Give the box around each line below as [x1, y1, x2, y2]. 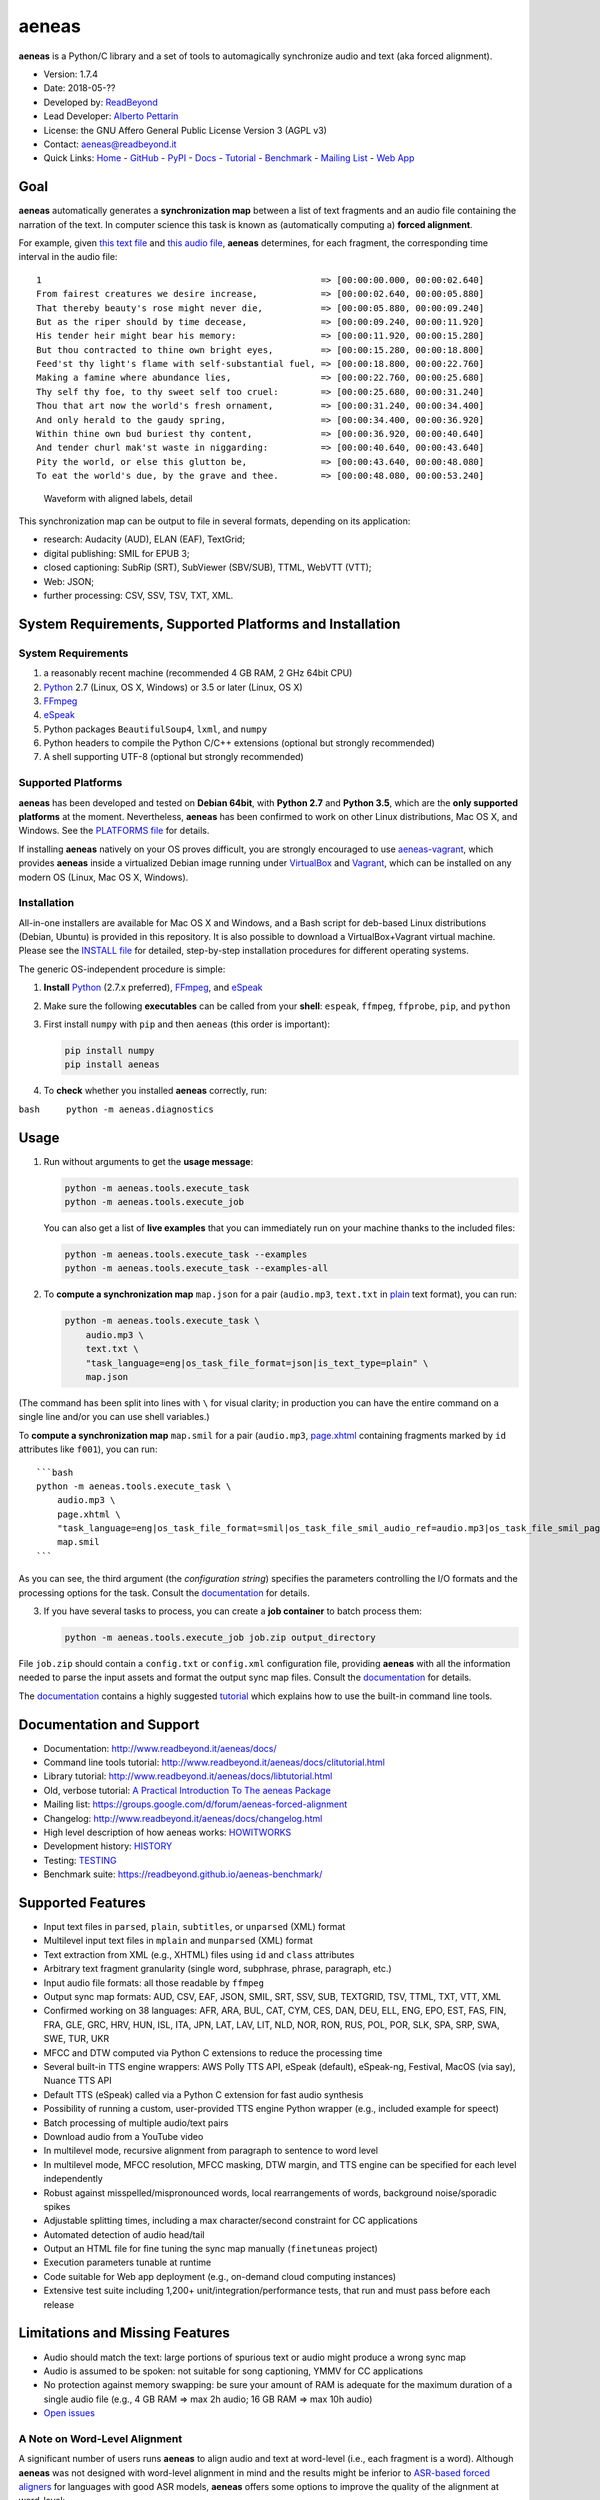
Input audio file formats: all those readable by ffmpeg [43, 1976, 265, 1989]
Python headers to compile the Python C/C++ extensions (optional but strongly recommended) [43, 737, 435, 749]
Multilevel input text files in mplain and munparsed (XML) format [43, 1935, 314, 1947]
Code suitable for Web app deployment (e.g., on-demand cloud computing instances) [43, 2270, 397, 2282]
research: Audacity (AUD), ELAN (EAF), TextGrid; [43, 533, 245, 545]
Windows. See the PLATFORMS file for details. [18, 825, 210, 837]
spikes [43, 2200, 71, 2212]
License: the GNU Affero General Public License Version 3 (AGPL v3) [43, 124, 327, 136]
